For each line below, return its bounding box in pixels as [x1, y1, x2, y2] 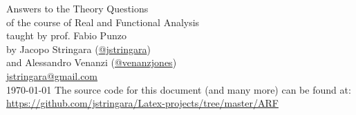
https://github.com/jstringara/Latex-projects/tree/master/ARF [6, 96, 279, 110]
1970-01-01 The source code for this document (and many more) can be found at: [6, 82, 351, 96]
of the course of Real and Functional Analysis [6, 14, 200, 29]
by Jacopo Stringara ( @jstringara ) [6, 41, 151, 56]
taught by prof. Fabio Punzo [6, 28, 127, 43]
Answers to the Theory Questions [6, 1, 149, 15]
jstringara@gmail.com [6, 68, 98, 83]
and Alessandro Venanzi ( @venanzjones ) [6, 55, 177, 70]
